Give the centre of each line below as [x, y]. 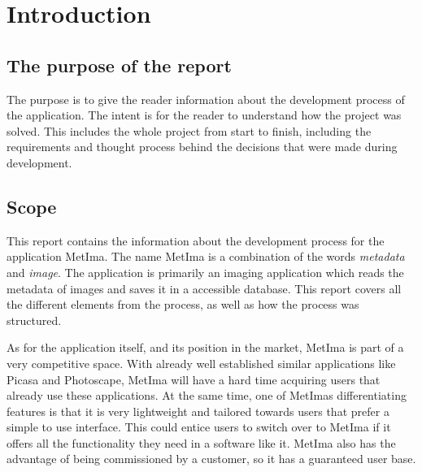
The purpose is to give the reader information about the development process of [206, 99]
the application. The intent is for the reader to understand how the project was [204, 115]
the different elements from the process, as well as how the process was [183, 304]
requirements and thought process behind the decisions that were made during [202, 147]
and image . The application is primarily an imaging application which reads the [205, 272]
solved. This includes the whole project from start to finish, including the [189, 130]
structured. [34, 320]
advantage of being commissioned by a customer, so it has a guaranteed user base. [211, 459]
